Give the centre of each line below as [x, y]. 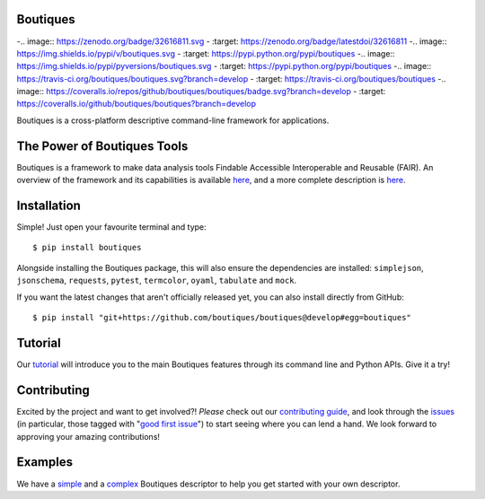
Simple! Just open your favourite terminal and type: [111, 227]
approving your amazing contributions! [88, 436]
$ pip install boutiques [87, 248]
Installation [48, 205]
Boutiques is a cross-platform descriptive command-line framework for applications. [173, 120]
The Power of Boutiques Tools [102, 146]
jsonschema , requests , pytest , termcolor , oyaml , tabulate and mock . [157, 280]
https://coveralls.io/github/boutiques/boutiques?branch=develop [136, 104]
